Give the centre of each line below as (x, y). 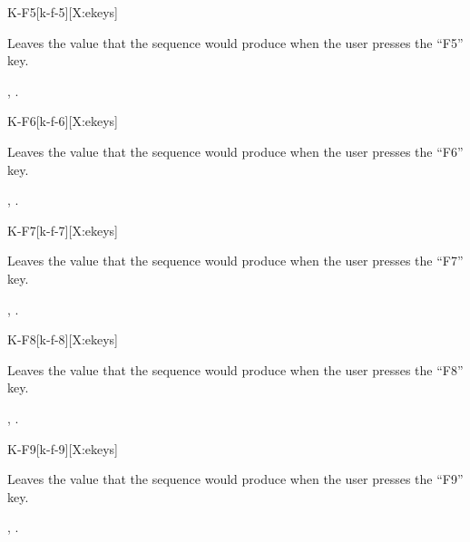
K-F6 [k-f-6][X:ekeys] (63, 121)
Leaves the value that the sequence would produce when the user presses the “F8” (235, 369)
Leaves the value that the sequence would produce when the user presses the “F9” (235, 479)
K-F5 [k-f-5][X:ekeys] (63, 12)
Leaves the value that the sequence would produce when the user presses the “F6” (235, 151)
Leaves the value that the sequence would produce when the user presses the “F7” (235, 261)
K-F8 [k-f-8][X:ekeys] (63, 339)
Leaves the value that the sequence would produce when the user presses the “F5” (235, 42)
